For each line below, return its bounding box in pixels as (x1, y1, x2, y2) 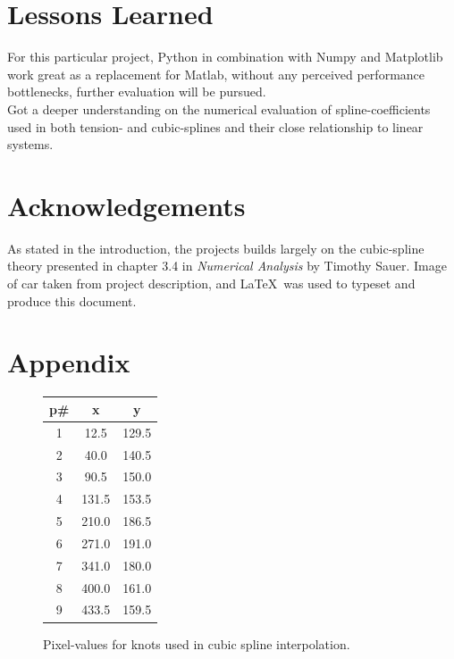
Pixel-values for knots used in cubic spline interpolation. (43, 634, 350, 653)
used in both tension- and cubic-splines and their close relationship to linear (7, 117, 424, 136)
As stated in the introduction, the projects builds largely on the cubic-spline (7, 238, 425, 257)
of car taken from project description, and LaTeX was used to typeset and (7, 274, 416, 292)
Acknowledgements (7, 187, 246, 223)
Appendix (7, 344, 130, 380)
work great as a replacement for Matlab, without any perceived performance (7, 64, 425, 83)
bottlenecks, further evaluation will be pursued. (7, 82, 266, 101)
